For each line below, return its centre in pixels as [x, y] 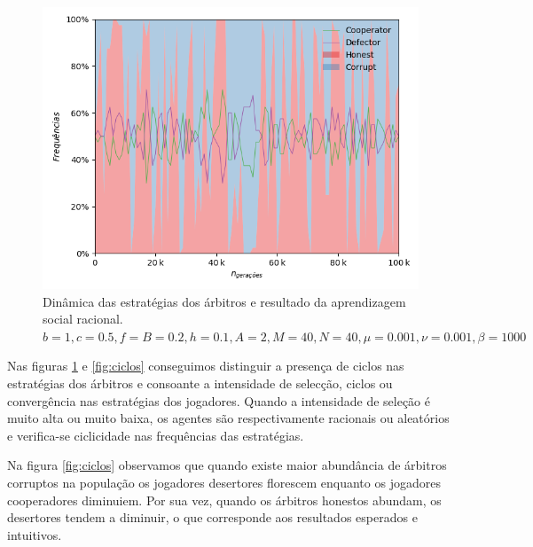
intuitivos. [35, 534]
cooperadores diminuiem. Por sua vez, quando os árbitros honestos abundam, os [224, 500]
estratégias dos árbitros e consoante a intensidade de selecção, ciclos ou [200, 383]
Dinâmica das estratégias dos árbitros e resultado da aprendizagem [224, 301]
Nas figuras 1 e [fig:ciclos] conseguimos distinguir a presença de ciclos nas [206, 366]
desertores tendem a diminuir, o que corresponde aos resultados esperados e [212, 517]
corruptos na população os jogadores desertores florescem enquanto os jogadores [224, 482]
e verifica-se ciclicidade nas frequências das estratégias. [156, 435]
